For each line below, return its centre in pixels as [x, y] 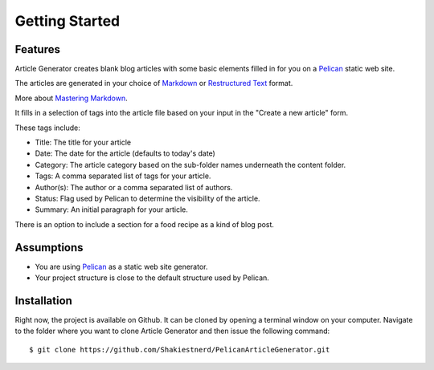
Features [37, 49]
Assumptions [49, 248]
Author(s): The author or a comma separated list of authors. [134, 187]
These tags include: [47, 128]
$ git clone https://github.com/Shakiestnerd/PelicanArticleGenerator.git [180, 350]
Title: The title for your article [83, 142]
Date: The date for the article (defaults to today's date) [125, 153]
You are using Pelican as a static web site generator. [121, 266]
